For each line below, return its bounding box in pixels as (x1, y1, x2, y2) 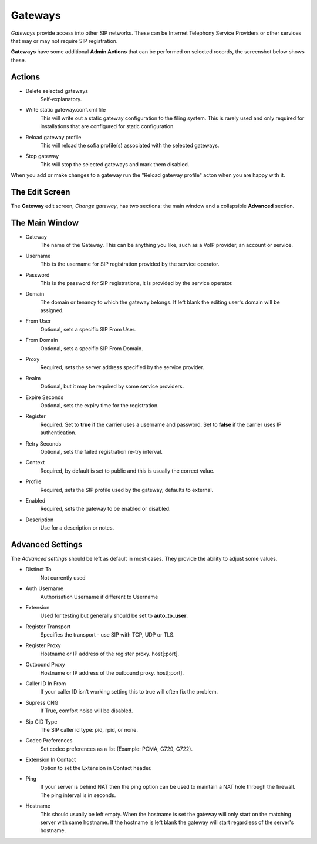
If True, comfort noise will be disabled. (40, 707, 133, 714)
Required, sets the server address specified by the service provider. (40, 364, 205, 371)
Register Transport (25, 623, 71, 630)
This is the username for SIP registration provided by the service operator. (40, 260, 220, 267)
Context (25, 459, 45, 466)
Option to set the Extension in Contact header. (40, 764, 152, 771)
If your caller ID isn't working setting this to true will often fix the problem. (40, 688, 218, 695)
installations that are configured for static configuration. (40, 123, 176, 130)
